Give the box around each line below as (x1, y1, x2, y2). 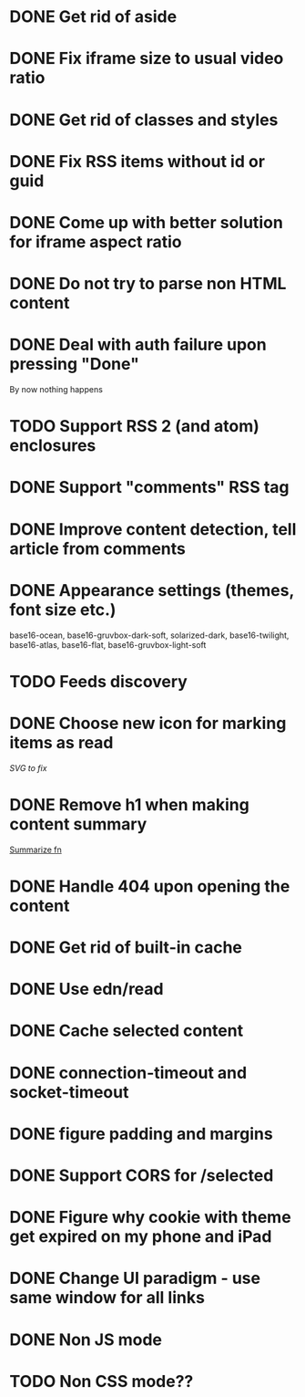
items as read (9, 732, 114, 753)
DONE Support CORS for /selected (9, 1165, 274, 1185)
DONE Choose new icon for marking (9, 713, 287, 734)
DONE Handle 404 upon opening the (9, 876, 290, 896)
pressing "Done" (9, 354, 139, 375)
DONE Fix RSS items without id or (9, 151, 266, 172)
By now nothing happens (9, 384, 103, 395)
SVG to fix (9, 762, 47, 773)
